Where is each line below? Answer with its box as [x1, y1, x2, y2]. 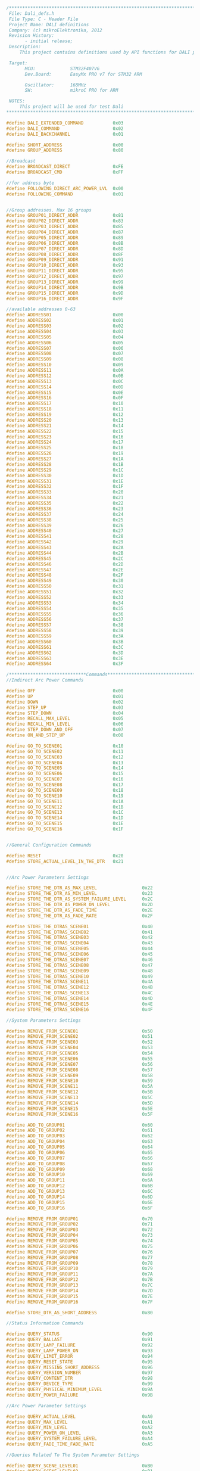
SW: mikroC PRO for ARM [24, 88, 118, 94]
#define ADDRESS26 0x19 [6, 450, 124, 456]
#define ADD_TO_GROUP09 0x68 [6, 1166, 153, 1173]
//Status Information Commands [6, 1320, 84, 1326]
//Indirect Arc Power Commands [6, 677, 84, 683]
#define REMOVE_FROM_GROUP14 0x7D [6, 1287, 153, 1293]
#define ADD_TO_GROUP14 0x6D [6, 1194, 153, 1200]
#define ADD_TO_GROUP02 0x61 [6, 1127, 153, 1134]
